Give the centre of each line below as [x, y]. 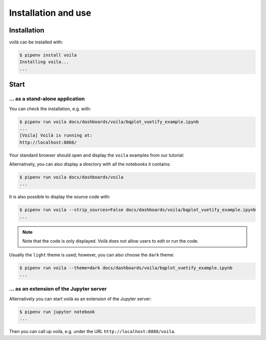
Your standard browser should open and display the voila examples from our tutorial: [97, 155]
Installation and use [50, 13]
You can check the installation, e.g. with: [50, 109]
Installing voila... [44, 62]
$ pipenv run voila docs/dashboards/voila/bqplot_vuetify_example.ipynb [109, 122]
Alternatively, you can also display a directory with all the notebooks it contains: [90, 164]
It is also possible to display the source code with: [60, 197]
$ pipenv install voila [48, 55]
